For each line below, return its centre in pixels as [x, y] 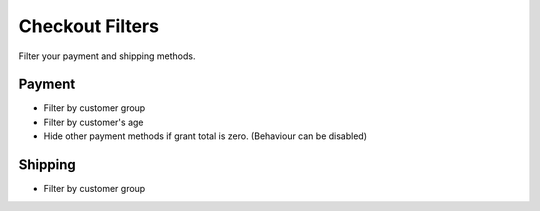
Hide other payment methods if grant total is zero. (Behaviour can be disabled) [205, 136]
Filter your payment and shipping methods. [107, 56]
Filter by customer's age [93, 122]
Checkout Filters [89, 26]
